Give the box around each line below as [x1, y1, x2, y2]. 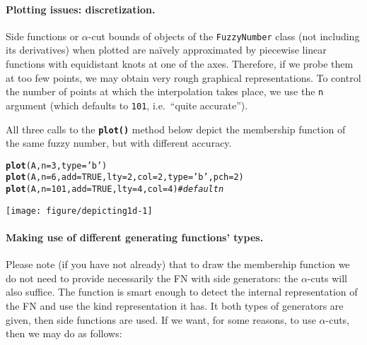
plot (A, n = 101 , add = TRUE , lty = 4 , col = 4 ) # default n [6, 184, 224, 195]
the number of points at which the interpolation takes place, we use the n [6, 84, 324, 99]
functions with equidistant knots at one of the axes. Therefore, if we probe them [6, 56, 354, 71]
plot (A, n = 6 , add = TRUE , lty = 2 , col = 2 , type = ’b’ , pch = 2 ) [6, 172, 244, 183]
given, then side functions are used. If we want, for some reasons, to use [6, 312, 316, 327]
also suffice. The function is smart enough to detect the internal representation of [6, 284, 358, 299]
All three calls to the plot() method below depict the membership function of [6, 121, 346, 136]
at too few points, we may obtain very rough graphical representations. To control [6, 70, 361, 85]
